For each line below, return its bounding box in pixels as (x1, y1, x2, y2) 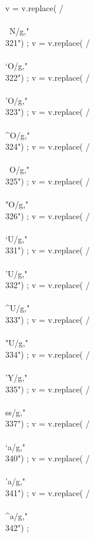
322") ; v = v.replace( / (5, 71, 90, 83)
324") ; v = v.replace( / (5, 140, 90, 153)
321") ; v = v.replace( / (5, 36, 90, 48)
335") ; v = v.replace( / (5, 382, 90, 395)
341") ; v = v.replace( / (5, 486, 90, 499)
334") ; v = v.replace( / (5, 348, 90, 360)
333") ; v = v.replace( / (5, 313, 90, 326)
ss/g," (5, 405, 26, 418)
